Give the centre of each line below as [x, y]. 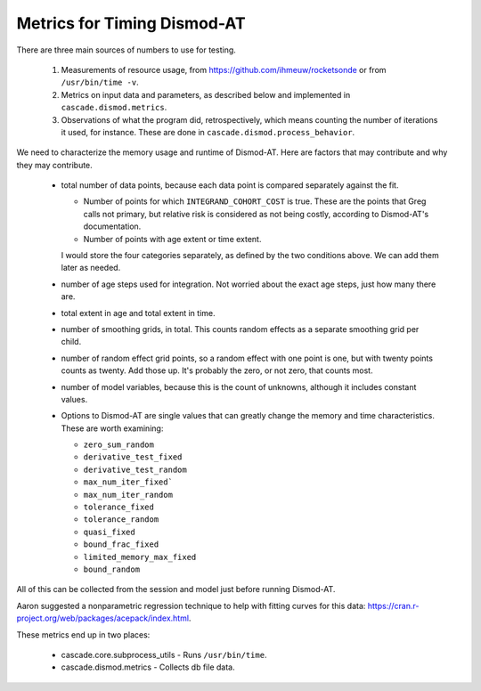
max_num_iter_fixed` [128, 482]
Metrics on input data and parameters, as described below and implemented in [206, 94]
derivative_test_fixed [133, 457]
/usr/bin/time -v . [100, 82]
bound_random [112, 569]
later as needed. [91, 268]
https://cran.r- [393, 606]
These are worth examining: [112, 428]
